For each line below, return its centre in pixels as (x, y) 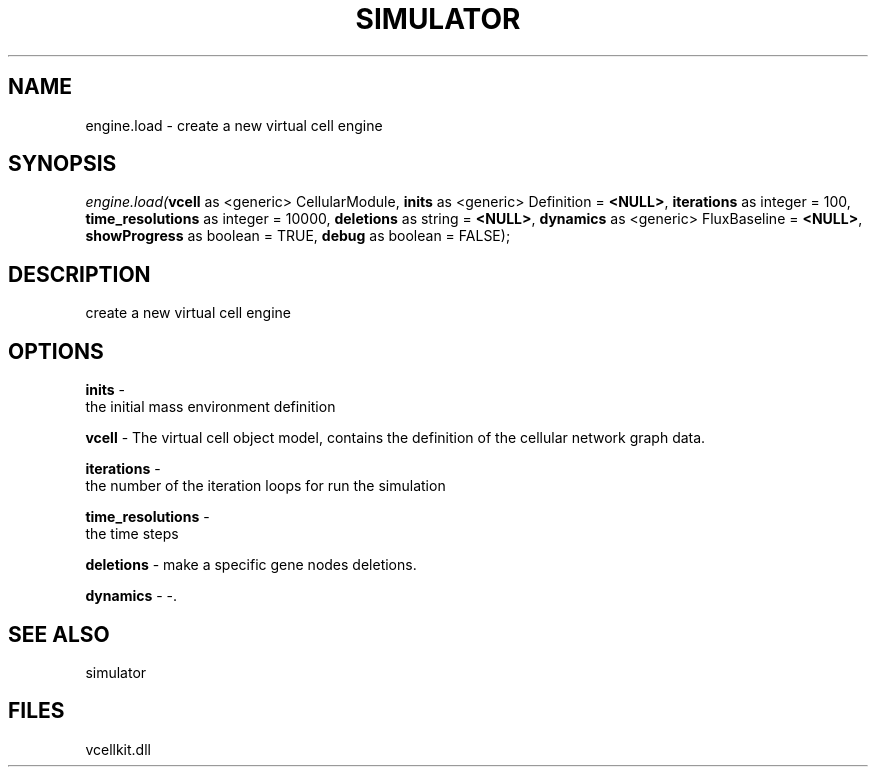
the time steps (132, 534)
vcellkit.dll (118, 749)
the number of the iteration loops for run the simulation (265, 486)
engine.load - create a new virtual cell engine (234, 125)
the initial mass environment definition (210, 407)
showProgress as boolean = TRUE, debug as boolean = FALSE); (298, 236)
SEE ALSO (59, 634)
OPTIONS (56, 351)
